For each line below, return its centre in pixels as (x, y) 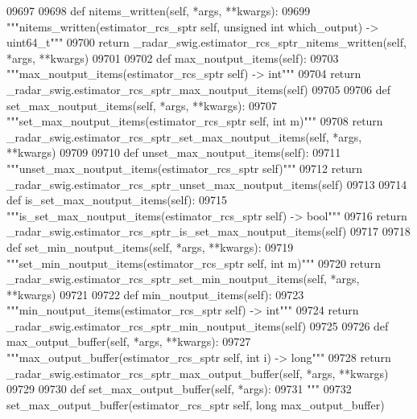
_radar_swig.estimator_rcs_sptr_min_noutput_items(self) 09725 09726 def (198, 325)
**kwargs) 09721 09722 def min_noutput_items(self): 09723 (155, 294)
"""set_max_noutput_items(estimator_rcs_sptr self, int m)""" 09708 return (195, 121)
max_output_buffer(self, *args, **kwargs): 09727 (129, 341)
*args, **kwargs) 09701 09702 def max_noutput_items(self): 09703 (173, 58)
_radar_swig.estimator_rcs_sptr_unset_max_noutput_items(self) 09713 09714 (207, 184)
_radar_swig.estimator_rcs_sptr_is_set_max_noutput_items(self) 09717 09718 (208, 231)
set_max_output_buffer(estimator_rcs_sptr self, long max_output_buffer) (196, 404)
